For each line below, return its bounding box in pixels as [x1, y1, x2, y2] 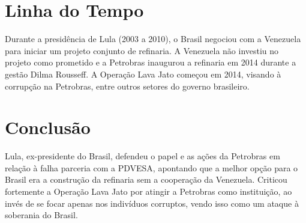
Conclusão [5, 115, 91, 139]
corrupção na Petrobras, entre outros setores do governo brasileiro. [5, 79, 250, 92]
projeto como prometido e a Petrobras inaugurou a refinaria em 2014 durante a [5, 56, 296, 69]
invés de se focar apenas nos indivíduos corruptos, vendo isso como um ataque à [5, 197, 299, 209]
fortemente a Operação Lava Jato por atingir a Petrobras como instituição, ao [5, 185, 292, 197]
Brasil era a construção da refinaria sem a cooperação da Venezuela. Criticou [5, 173, 287, 186]
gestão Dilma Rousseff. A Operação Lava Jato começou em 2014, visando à [5, 67, 281, 80]
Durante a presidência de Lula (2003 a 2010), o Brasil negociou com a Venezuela [5, 32, 301, 45]
